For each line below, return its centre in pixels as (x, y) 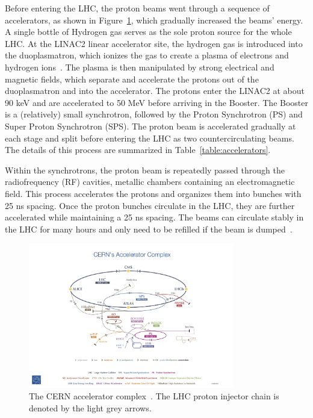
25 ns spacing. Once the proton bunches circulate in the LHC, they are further (150, 205)
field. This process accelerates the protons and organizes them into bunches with (153, 193)
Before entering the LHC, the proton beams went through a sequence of (137, 8)
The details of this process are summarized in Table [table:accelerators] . (138, 150)
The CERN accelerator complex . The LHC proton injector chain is (154, 396)
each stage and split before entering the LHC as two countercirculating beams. (150, 138)
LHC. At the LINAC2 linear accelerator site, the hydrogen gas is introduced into (154, 43)
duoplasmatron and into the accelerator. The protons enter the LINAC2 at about (155, 91)
